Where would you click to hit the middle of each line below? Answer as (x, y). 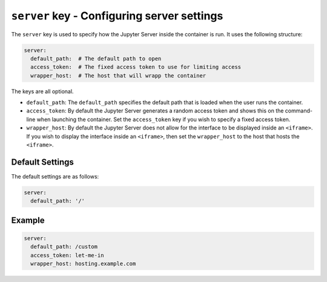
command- (299, 111)
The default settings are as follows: (55, 176)
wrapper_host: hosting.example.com (83, 264)
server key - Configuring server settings (117, 16)
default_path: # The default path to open (96, 58)
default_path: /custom (64, 247)
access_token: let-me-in (67, 255)
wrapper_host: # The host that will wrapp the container (118, 75)
